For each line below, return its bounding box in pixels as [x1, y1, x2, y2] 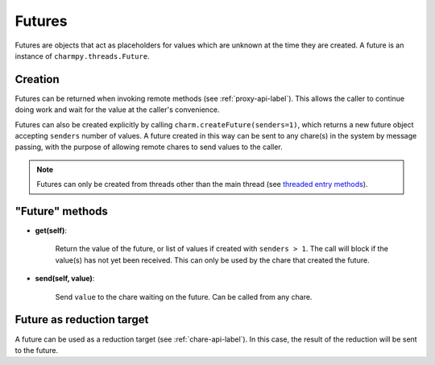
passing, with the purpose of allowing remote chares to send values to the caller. [14, 142, 284, 152]
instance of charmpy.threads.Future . [14, 51, 150, 60]
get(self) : [35, 226, 68, 235]
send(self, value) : [35, 274, 95, 284]
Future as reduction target [14, 313, 149, 326]
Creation [14, 73, 60, 86]
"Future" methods [14, 205, 109, 218]
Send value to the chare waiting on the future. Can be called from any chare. [55, 292, 313, 301]
